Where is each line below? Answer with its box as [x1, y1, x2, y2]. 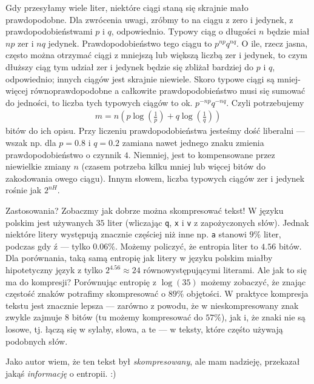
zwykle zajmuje [5, 311, 62, 323]
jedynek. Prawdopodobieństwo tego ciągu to [48, 36, 212, 49]
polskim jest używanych [5, 216, 93, 228]
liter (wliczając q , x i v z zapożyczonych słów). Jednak [107, 216, 309, 228]
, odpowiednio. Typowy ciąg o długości [111, 25, 256, 38]
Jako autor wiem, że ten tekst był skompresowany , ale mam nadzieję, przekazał [5, 355, 300, 368]
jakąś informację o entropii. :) [5, 366, 116, 379]
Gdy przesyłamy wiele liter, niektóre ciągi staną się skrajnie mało [5, 1, 249, 13]
